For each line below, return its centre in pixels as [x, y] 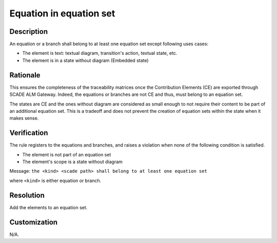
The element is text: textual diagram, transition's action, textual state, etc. [100, 53]
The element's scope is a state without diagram [73, 162]
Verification [29, 133]
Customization [34, 222]
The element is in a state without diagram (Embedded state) [85, 60]
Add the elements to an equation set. [48, 207]
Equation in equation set [62, 13]
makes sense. [24, 118]
